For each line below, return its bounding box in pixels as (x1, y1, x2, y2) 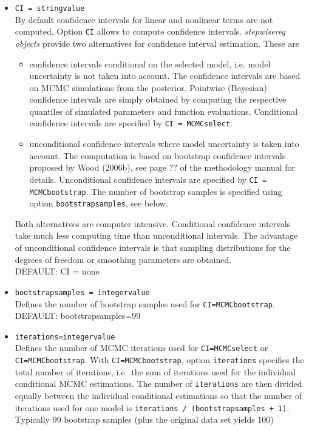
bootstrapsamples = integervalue (15, 288, 150, 297)
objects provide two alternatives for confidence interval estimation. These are (15, 36, 300, 49)
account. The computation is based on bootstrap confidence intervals (29, 149, 286, 162)
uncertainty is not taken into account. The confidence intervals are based (29, 69, 301, 82)
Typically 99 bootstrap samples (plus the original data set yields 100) (15, 413, 274, 426)
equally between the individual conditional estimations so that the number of (15, 389, 302, 401)
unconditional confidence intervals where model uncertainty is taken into (29, 137, 299, 150)
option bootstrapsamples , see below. (29, 197, 168, 210)
